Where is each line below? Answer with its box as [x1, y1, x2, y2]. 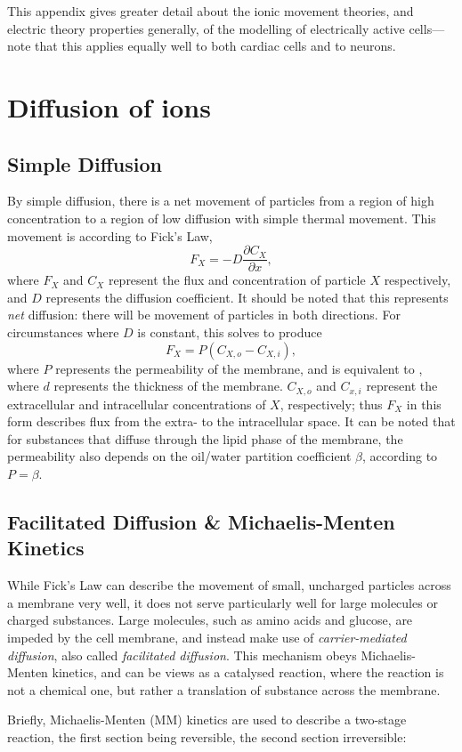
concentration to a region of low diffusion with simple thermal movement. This [7, 208, 436, 227]
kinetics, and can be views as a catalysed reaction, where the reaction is [52, 663, 444, 682]
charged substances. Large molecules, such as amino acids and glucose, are [7, 610, 413, 629]
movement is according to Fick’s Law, [7, 226, 213, 245]
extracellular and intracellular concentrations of [7, 394, 266, 413]
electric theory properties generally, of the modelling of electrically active [7, 19, 405, 37]
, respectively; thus [280, 394, 383, 413]
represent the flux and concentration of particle [108, 271, 366, 289]
